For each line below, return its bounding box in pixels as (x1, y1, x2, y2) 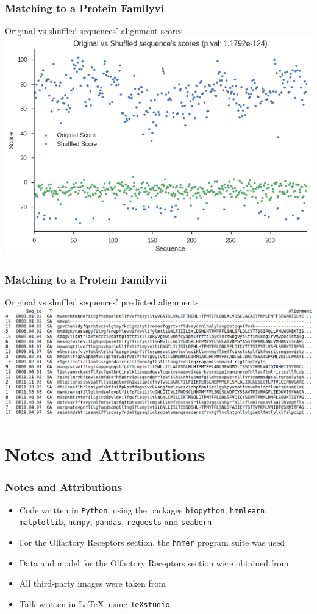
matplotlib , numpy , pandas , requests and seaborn (19, 515, 212, 528)
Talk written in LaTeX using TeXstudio (19, 597, 170, 610)
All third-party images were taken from (19, 577, 166, 590)
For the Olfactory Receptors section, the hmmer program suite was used (19, 535, 285, 548)
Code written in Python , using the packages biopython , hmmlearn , (19, 503, 268, 516)
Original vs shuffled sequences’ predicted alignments (5, 296, 199, 309)
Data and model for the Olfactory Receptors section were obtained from (19, 556, 289, 569)
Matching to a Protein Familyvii (5, 271, 168, 287)
